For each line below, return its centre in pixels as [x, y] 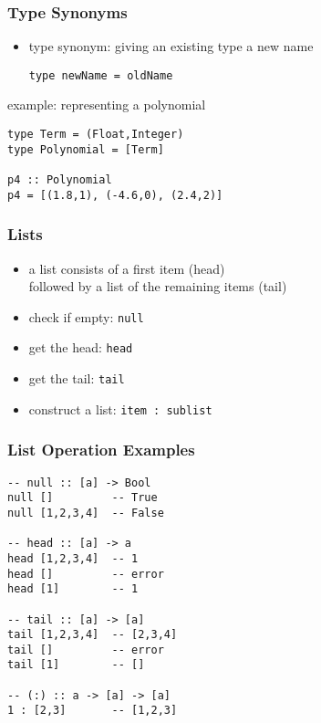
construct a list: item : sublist [120, 409]
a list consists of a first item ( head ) [127, 268]
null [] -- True [83, 498]
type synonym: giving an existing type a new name [171, 46]
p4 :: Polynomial [60, 180]
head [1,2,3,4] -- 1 [73, 558]
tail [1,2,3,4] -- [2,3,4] [93, 635]
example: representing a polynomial [107, 105]
